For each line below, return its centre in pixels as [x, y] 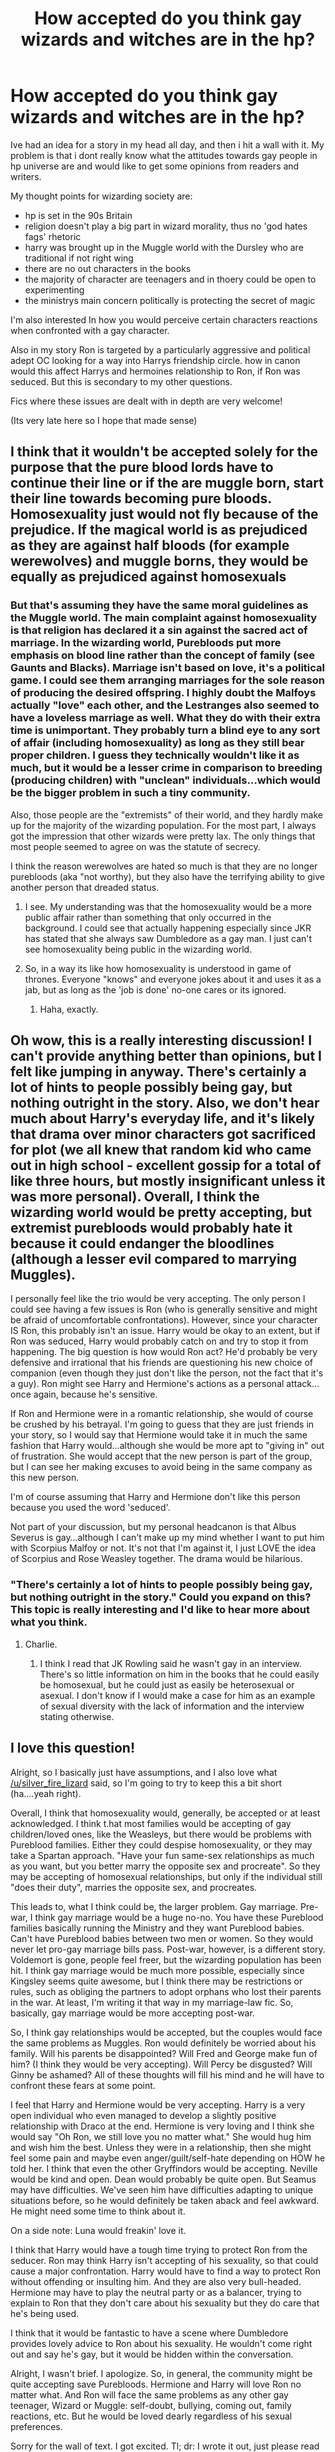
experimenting [54, 289]
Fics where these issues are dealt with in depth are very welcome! [146, 401]
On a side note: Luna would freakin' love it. [98, 2230]
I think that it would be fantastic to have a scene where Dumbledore [149, 2333]
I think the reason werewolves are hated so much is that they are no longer [164, 866]
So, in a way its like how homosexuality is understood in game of [158, 968]
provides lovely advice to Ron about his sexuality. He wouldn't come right [161, 2343]
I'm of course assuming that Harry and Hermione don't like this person [155, 1497]
